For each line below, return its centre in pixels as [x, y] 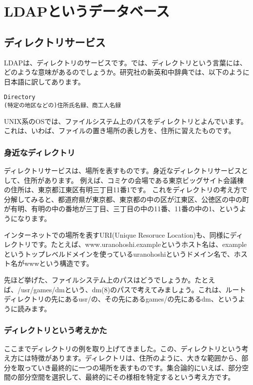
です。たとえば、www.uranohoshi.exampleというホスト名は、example [139, 244]
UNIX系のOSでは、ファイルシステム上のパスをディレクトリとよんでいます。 [126, 121]
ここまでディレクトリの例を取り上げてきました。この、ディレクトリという [123, 348]
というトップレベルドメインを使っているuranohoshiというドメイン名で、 [119, 253]
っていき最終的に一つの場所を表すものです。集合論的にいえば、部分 [133, 367]
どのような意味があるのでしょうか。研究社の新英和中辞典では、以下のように [127, 72]
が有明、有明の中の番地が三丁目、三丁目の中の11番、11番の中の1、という [122, 209]
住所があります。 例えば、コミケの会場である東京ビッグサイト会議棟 [134, 180]
